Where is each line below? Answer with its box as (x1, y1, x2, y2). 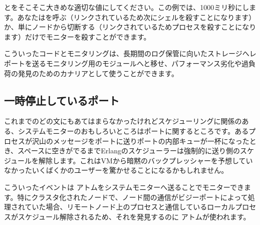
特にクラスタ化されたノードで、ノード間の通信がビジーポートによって (17, 191, 248, 202)
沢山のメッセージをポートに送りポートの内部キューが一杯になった (32, 135, 249, 146)
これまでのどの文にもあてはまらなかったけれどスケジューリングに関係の (4, 116, 242, 126)
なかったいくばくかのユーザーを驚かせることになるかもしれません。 (4, 165, 228, 175)
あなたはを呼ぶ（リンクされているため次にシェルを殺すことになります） (17, 12, 256, 22)
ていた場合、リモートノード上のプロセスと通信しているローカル (25, 201, 235, 212)
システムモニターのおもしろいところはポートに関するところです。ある (18, 125, 249, 136)
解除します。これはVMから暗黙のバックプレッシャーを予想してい (39, 155, 253, 165)
